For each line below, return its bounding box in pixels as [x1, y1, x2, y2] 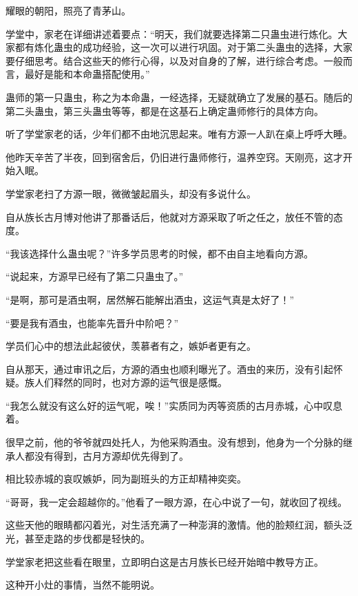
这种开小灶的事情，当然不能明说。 [6, 577, 160, 592]
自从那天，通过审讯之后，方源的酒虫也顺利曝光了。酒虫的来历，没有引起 [6, 361, 333, 376]
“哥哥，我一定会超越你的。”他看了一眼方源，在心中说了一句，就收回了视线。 [6, 494, 348, 509]
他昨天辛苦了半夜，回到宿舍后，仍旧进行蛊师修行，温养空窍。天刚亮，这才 [6, 149, 343, 164]
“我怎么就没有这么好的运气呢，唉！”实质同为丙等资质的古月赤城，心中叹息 [6, 398, 343, 412]
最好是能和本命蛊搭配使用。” [24, 67, 150, 81]
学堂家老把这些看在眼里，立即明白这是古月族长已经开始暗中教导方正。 [6, 554, 324, 568]
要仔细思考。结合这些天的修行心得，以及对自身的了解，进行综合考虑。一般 [6, 53, 343, 67]
